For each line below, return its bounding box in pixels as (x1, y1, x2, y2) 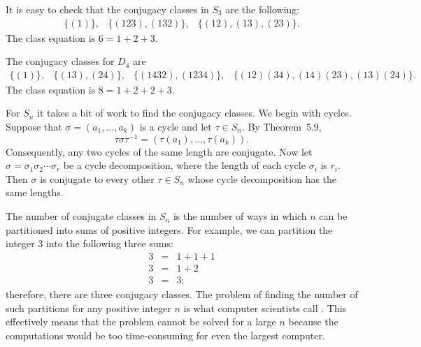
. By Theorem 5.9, (241, 119, 322, 134)
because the (288, 314, 338, 329)
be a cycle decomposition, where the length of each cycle (63, 158, 306, 172)
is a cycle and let (139, 119, 212, 134)
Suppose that (6, 119, 62, 134)
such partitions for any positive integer (6, 300, 171, 315)
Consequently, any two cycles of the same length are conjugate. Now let (6, 144, 313, 158)
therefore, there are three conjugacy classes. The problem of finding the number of (6, 286, 358, 301)
